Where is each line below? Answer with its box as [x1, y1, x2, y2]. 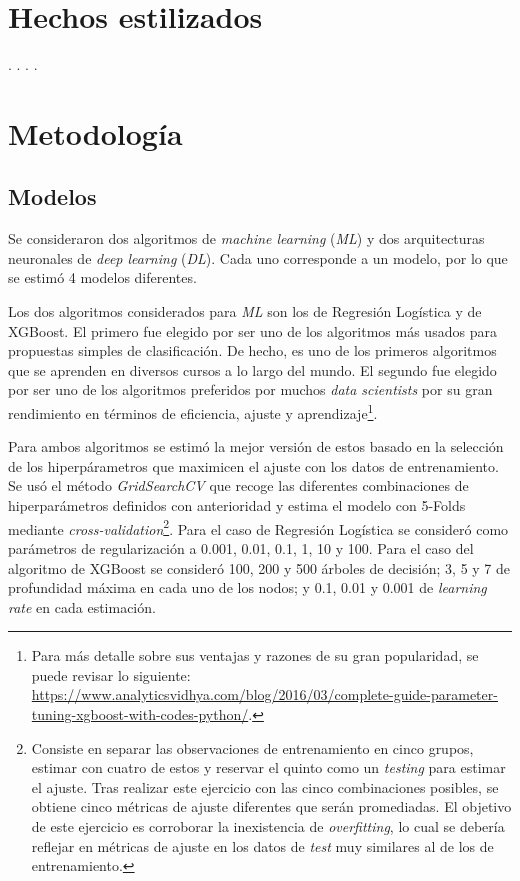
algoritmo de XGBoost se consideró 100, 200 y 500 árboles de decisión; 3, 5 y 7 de [8, 557, 511, 578]
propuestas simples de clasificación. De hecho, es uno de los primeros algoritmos [8, 340, 497, 361]
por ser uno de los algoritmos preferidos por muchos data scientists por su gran [8, 379, 493, 400]
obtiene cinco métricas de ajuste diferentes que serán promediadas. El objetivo [31, 796, 512, 817]
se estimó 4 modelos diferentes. [8, 267, 197, 288]
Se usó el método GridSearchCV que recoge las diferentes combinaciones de [8, 475, 469, 496]
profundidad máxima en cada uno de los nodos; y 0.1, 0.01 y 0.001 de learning [8, 577, 487, 598]
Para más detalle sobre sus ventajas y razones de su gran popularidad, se [31, 645, 479, 666]
